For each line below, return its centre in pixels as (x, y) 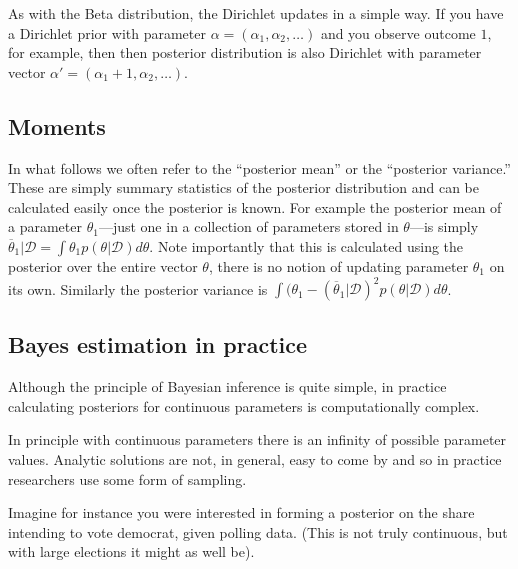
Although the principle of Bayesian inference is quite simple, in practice (227, 386)
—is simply (444, 226)
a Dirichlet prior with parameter (107, 32)
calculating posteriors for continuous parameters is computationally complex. (244, 405)
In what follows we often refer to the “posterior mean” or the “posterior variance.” (259, 167)
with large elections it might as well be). (131, 551)
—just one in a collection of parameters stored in (248, 226)
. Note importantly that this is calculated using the (306, 245)
